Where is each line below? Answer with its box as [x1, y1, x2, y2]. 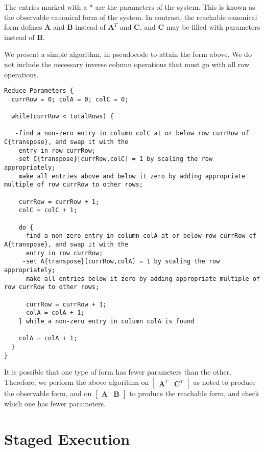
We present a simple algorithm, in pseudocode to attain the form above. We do [4, 49, 252, 59]
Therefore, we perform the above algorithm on [4, 376, 149, 387]
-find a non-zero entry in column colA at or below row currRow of [22, 232, 256, 240]
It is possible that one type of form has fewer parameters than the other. [4, 366, 232, 377]
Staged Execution [4, 428, 130, 449]
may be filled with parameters [166, 22, 260, 32]
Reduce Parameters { [4, 87, 74, 95]
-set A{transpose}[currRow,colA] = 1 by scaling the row [22, 258, 220, 265]
